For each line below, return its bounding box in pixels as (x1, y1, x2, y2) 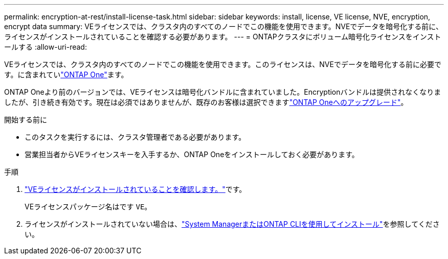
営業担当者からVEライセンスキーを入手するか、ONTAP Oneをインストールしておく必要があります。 (25, 150, 359, 159)
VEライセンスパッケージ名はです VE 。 (25, 202, 152, 211)
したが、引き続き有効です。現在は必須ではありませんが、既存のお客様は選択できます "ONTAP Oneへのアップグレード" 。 (4, 98, 408, 106)
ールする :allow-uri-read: (4, 42, 87, 51)
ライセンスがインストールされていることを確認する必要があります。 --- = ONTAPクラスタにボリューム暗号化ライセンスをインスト (4, 32, 441, 41)
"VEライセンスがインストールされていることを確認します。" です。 (25, 185, 247, 193)
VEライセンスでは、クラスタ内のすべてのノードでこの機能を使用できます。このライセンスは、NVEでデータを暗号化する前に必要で (4, 60, 441, 69)
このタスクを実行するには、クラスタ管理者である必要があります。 (25, 133, 246, 141)
